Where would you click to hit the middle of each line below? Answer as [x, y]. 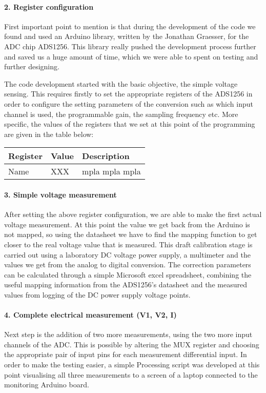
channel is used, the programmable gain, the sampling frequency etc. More [121, 114]
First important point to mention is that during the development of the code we [130, 26]
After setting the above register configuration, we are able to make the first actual [133, 214]
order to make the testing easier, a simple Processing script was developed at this [132, 365]
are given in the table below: [49, 134]
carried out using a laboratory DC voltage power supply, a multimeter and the [127, 254]
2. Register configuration [49, 6]
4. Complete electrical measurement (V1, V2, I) [90, 315]
